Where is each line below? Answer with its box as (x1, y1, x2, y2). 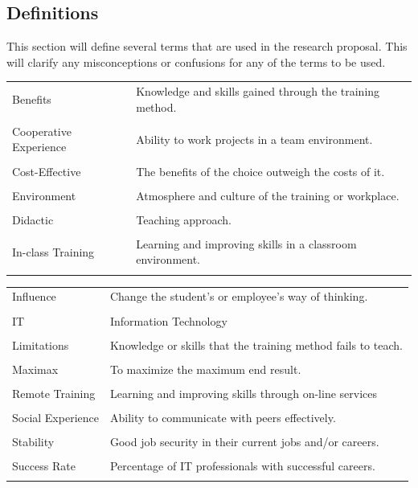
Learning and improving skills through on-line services (109, 384, 377, 401)
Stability (12, 433, 55, 450)
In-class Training (12, 243, 95, 260)
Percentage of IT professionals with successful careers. (109, 457, 375, 474)
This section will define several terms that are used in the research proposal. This (6, 38, 408, 55)
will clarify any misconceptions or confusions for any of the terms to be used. (6, 53, 386, 70)
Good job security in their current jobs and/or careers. (109, 433, 379, 450)
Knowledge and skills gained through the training (136, 83, 380, 100)
